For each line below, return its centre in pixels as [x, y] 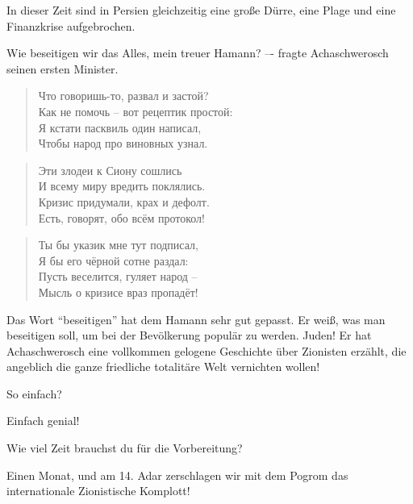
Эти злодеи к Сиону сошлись [110, 170]
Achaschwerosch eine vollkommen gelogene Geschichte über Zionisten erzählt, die [206, 350]
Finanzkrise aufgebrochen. [71, 25]
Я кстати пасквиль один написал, [120, 127]
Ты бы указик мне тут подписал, [118, 245]
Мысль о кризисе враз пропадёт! [118, 292]
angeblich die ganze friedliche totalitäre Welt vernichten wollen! [163, 367]
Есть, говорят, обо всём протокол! [121, 217]
